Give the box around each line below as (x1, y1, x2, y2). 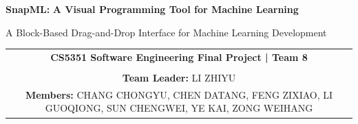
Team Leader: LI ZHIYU (122, 71, 236, 85)
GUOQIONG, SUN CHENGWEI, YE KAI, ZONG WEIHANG (45, 101, 313, 115)
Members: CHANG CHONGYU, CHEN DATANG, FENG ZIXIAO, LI (25, 87, 333, 101)
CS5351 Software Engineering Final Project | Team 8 (50, 49, 308, 64)
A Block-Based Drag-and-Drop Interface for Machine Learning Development (6, 25, 327, 39)
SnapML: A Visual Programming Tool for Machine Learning (6, 2, 299, 16)
